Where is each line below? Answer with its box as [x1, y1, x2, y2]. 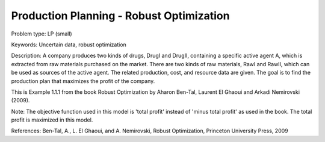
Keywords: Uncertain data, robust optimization [11, 41, 126, 48]
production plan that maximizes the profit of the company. [11, 77, 155, 84]
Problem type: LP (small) [11, 30, 72, 37]
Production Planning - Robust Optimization [11, 9, 230, 22]
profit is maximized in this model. [11, 116, 93, 123]
